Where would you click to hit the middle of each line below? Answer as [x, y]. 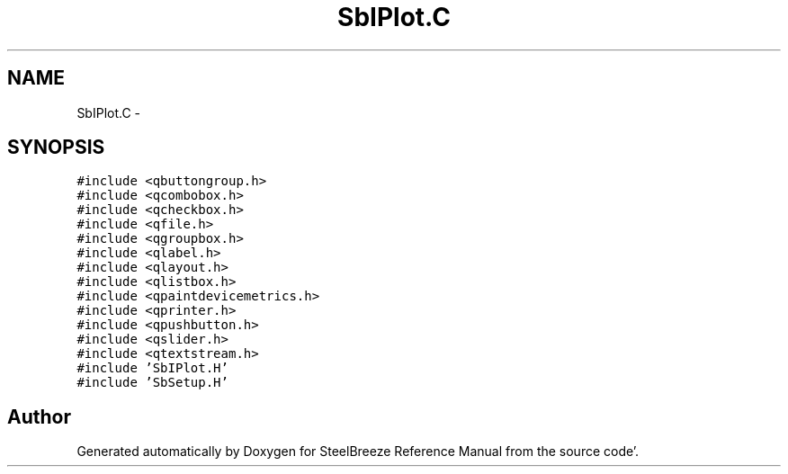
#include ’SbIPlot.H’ [152, 368]
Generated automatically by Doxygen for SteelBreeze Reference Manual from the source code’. [358, 452]
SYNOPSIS [56, 148]
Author [39, 416]
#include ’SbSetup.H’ [152, 383]
